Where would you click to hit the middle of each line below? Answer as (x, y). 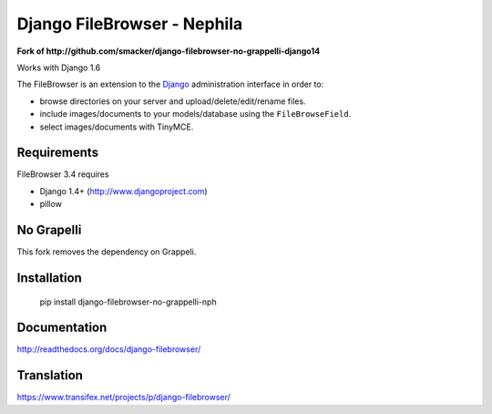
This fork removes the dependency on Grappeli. (107, 252)
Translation (50, 375)
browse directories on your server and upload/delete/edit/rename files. (173, 101)
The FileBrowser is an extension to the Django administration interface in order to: (170, 84)
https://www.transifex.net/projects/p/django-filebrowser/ (124, 398)
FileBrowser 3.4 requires (63, 174)
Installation (49, 278)
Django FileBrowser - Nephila (130, 24)
